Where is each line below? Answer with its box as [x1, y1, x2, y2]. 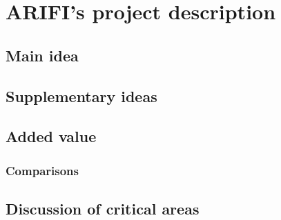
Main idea [6, 44, 79, 66]
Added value [6, 126, 97, 147]
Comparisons [6, 161, 79, 179]
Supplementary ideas [6, 85, 157, 106]
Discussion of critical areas [6, 197, 200, 219]
